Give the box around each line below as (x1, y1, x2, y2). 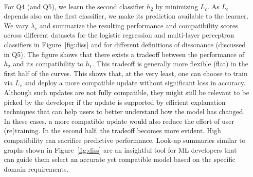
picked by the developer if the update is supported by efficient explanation (4, 97, 226, 107)
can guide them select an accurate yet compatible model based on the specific (4, 154, 235, 164)
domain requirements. (4, 163, 69, 174)
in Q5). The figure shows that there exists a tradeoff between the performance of (4, 49, 244, 59)
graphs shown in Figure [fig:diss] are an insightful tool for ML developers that (4, 144, 237, 155)
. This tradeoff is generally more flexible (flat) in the (92, 59, 248, 69)
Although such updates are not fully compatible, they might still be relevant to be (4, 87, 249, 97)
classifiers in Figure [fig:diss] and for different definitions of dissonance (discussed (4, 39, 246, 49)
